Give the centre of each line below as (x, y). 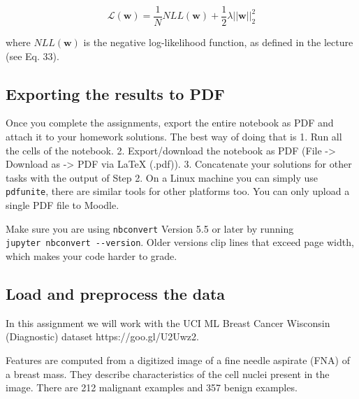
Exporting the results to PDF (115, 93)
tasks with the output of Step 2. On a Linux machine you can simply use (162, 177)
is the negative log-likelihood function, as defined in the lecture (218, 42)
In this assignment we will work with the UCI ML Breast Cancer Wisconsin (168, 322)
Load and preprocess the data (116, 293)
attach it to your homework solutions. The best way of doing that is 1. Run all (174, 137)
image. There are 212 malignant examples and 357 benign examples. (152, 387)
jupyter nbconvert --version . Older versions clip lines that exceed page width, (180, 242)
